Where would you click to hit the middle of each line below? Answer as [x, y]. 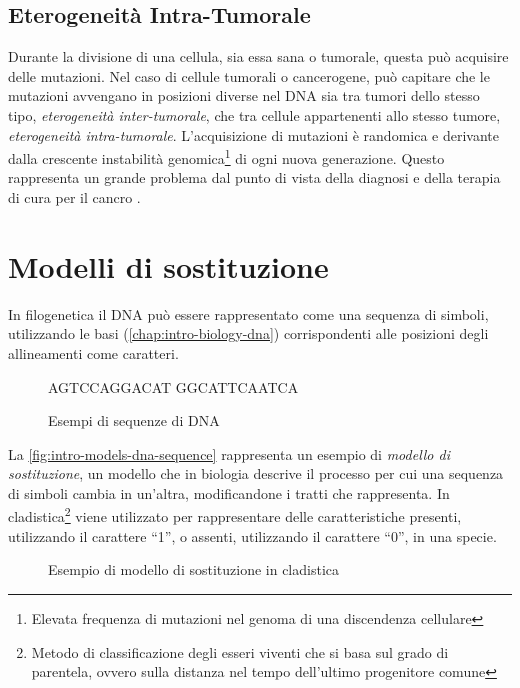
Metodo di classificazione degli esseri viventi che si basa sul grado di [240, 651]
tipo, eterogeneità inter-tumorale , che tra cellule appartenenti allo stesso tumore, [254, 114]
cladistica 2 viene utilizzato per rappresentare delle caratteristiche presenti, [235, 515]
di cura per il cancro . [74, 197]
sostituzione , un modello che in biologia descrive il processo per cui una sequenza [256, 473]
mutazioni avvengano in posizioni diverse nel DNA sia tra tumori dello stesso [244, 95]
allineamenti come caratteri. [93, 352]
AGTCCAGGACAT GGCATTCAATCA [173, 386]
